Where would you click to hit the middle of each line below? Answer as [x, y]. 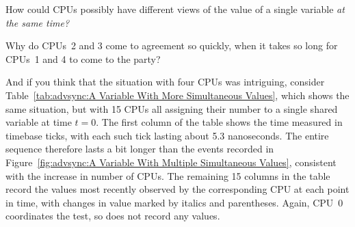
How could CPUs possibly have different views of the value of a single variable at [175, 9]
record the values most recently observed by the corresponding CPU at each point [177, 189]
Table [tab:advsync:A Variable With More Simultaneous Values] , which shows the [177, 95]
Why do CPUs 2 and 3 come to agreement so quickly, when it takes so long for [172, 45]
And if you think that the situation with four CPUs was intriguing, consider [165, 82]
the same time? [38, 22]
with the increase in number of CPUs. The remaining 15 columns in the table [168, 175]
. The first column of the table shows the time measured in [219, 122]
